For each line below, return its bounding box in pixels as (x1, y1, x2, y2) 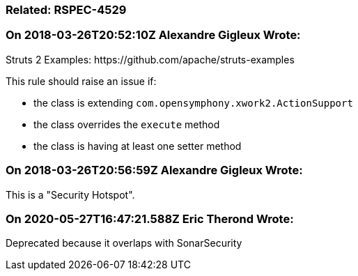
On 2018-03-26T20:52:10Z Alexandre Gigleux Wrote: (6, 28, 301, 43)
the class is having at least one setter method (33, 139, 242, 152)
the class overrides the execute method (33, 118, 220, 130)
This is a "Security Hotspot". (6, 188, 135, 201)
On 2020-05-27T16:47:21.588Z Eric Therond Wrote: (6, 211, 294, 226)
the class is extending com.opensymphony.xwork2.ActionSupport (33, 96, 353, 109)
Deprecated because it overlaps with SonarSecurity (6, 237, 242, 250)
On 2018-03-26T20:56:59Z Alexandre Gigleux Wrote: (6, 163, 303, 178)
